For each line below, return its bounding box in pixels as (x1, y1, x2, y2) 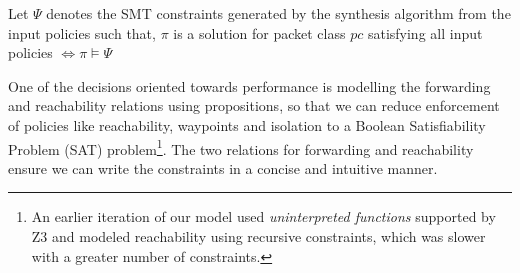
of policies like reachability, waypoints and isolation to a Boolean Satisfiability (8, 114, 486, 135)
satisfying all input (367, 22, 483, 43)
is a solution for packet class (173, 22, 346, 43)
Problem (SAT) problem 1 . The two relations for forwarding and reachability (8, 135, 474, 159)
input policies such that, (8, 22, 156, 43)
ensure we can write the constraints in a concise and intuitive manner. (8, 157, 438, 178)
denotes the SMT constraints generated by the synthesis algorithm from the (46, 3, 511, 23)
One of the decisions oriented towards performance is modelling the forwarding (8, 75, 491, 96)
